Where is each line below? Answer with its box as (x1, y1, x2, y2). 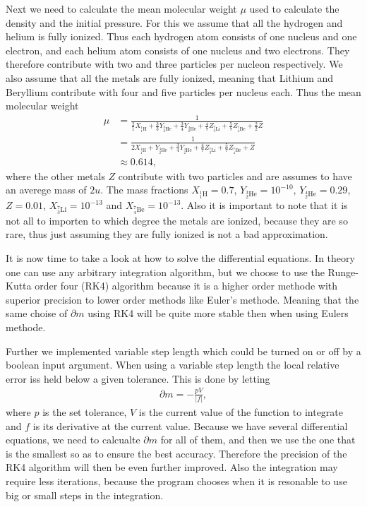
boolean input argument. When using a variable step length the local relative (6, 357, 339, 372)
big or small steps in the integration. (6, 487, 164, 502)
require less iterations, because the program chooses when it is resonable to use (6, 473, 347, 488)
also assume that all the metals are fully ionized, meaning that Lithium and (6, 70, 334, 85)
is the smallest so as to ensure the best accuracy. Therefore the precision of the (6, 446, 347, 460)
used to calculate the (249, 1, 339, 16)
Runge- (327, 264, 359, 279)
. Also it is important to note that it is (181, 198, 348, 213)
